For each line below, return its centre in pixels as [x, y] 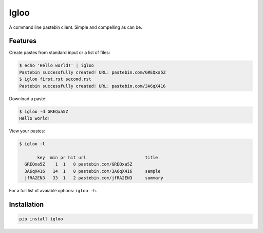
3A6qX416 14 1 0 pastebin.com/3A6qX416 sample [93, 171]
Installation [26, 204]
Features [23, 41]
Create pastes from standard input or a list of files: [60, 53]
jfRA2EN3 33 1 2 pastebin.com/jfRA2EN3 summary [94, 178]
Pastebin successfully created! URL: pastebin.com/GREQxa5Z [93, 72]
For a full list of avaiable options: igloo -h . [53, 190]
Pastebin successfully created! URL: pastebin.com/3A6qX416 [93, 86]
